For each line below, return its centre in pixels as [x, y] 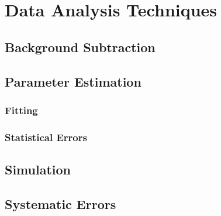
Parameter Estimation [73, 81]
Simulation [38, 169]
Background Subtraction [80, 47]
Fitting [21, 110]
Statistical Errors [46, 137]
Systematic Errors [61, 203]
